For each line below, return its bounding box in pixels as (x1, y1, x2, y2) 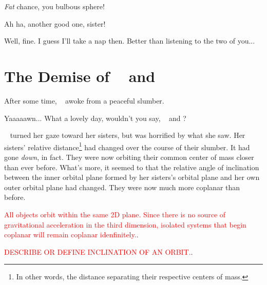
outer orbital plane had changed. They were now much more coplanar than (4, 181, 240, 192)
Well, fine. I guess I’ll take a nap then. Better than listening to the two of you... (4, 35, 255, 46)
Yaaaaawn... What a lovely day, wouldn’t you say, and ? (4, 112, 186, 123)
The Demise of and (4, 65, 156, 86)
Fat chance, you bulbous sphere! (4, 1, 105, 11)
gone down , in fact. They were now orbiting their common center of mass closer (4, 151, 254, 162)
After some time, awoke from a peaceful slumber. (4, 95, 164, 106)
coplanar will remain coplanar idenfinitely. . (4, 229, 139, 240)
